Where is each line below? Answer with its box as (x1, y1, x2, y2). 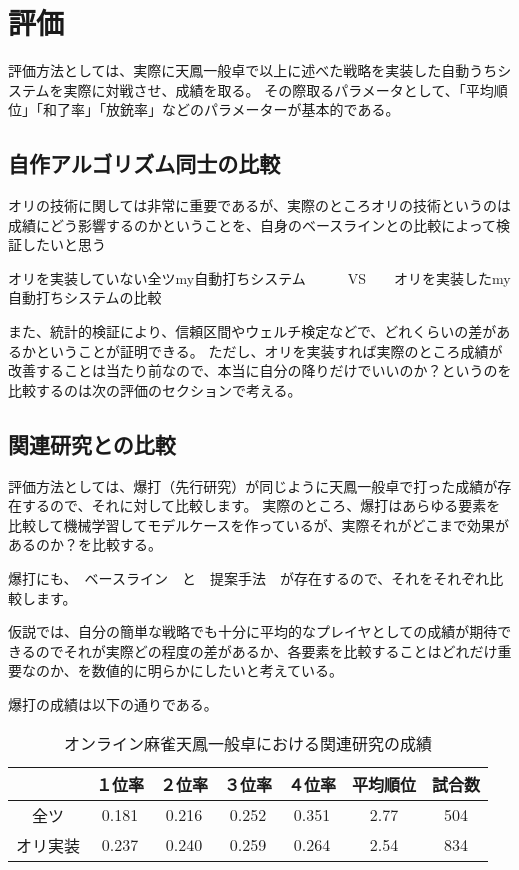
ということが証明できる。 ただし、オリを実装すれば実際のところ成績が (35, 340, 503, 361)
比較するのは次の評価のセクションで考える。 (8, 379, 302, 400)
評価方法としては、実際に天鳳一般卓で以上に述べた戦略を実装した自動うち (8, 60, 498, 81)
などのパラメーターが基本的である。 (161, 99, 400, 120)
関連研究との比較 (8, 428, 176, 459)
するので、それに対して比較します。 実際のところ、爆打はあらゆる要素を (21, 495, 501, 516)
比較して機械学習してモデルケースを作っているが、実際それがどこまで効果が (8, 514, 510, 535)
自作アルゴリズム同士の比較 (8, 148, 281, 179)
